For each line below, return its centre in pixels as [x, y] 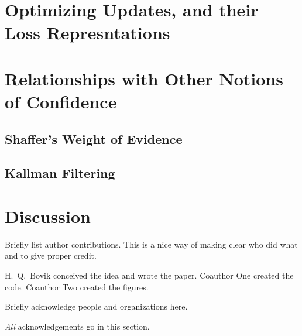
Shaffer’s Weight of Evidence [94, 138]
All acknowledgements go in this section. [77, 326]
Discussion [48, 216]
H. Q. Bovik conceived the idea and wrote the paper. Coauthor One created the [149, 275]
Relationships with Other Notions [144, 78]
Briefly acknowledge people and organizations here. [96, 306]
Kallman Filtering [60, 173]
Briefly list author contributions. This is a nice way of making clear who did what [151, 244]
